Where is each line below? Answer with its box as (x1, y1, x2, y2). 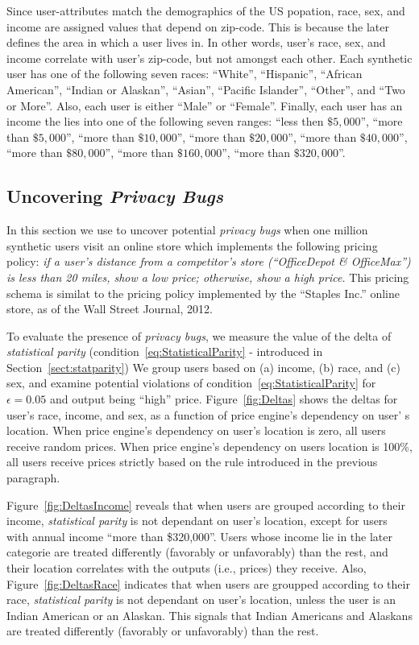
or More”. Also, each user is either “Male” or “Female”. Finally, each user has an (6, 97, 403, 114)
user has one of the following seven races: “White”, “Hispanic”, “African (6, 65, 363, 82)
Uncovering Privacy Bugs (6, 184, 223, 209)
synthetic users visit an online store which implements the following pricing (6, 237, 378, 254)
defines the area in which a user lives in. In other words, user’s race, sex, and (6, 34, 386, 51)
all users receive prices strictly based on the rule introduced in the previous (6, 453, 378, 470)
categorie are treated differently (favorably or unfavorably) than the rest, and (6, 544, 388, 560)
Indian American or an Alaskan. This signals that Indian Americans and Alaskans (6, 606, 413, 623)
